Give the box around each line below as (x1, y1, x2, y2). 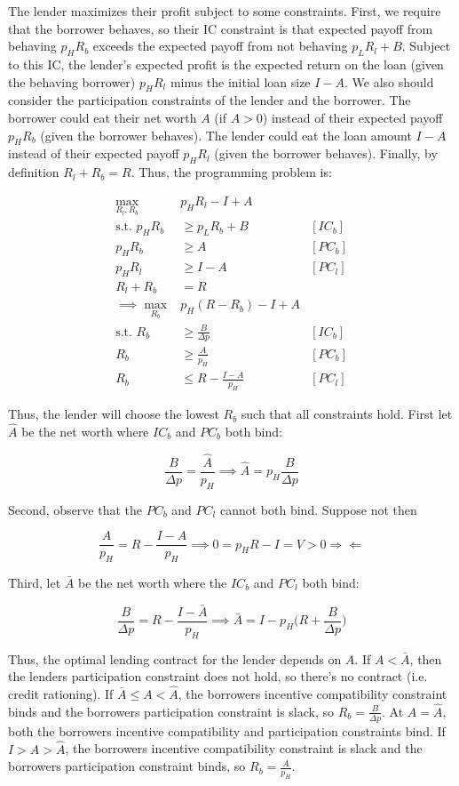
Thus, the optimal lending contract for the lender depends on (8, 649, 342, 668)
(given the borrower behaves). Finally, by (214, 144, 438, 163)
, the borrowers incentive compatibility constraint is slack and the (65, 739, 423, 758)
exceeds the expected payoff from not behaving (92, 36, 348, 55)
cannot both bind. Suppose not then (219, 500, 417, 518)
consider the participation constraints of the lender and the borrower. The (8, 91, 411, 109)
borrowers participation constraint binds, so (8, 757, 246, 775)
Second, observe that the (8, 500, 143, 518)
